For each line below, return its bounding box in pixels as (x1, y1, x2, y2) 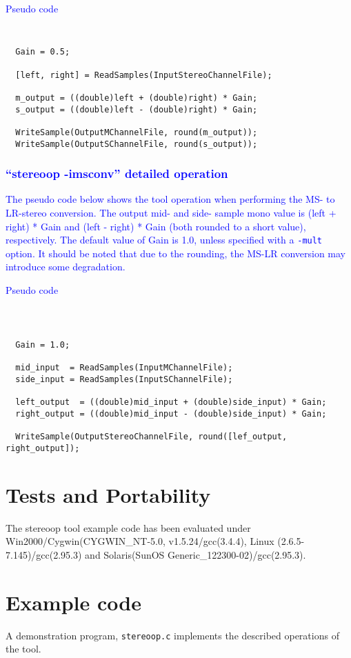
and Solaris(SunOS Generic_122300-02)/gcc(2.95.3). (85, 547, 306, 561)
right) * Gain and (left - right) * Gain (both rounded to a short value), (6, 219, 306, 233)
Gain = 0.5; (15, 47, 70, 57)
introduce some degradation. (6, 259, 126, 274)
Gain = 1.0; (15, 339, 70, 350)
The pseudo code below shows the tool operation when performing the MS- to (6, 192, 335, 206)
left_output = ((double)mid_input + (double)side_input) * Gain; (15, 397, 327, 408)
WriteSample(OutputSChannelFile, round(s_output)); (15, 139, 258, 149)
